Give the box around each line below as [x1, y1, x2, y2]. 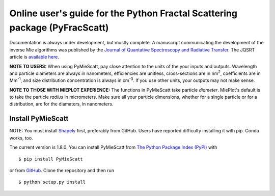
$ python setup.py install [18, 179, 86, 185]
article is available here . [9, 54, 60, 60]
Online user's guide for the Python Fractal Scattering [9, 8, 238, 19]
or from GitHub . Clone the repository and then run [9, 167, 115, 173]
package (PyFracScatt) [9, 22, 109, 33]
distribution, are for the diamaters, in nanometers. [9, 101, 114, 107]
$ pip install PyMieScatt [18, 156, 84, 162]
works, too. [9, 135, 33, 141]
